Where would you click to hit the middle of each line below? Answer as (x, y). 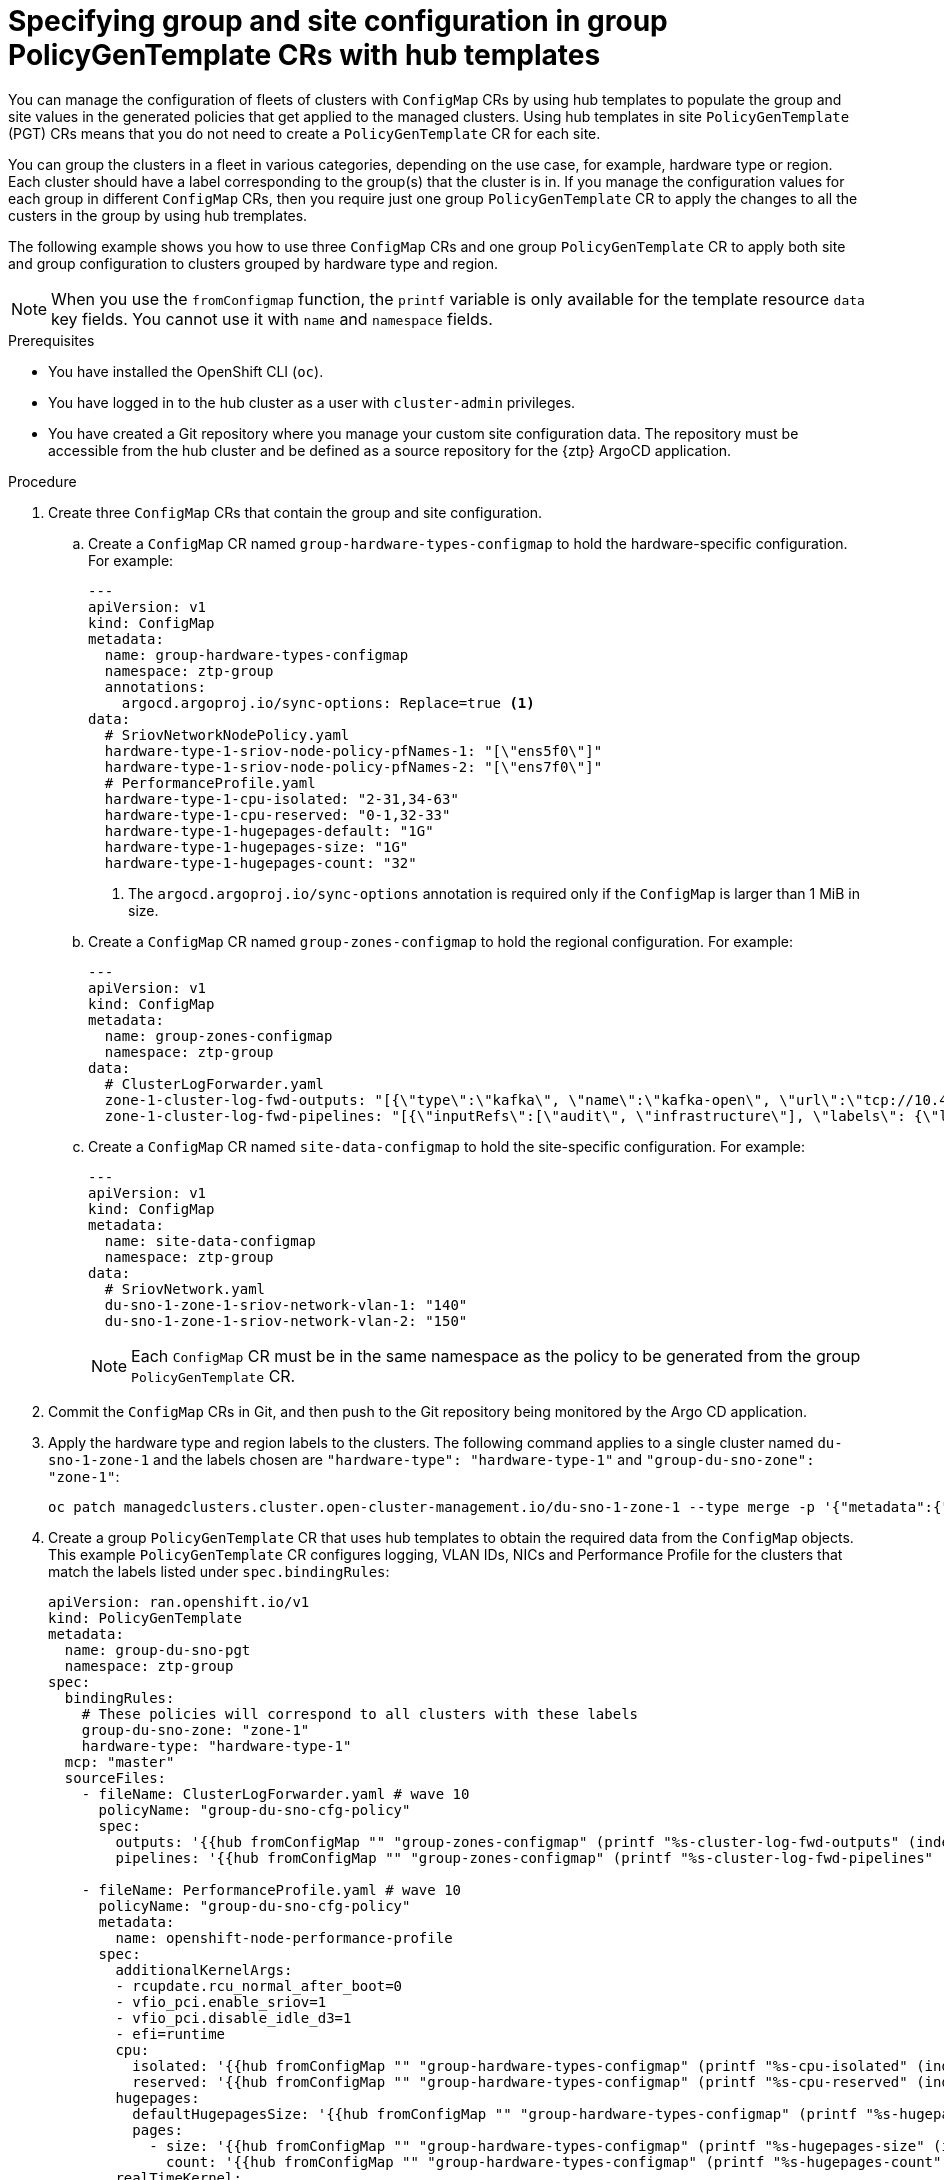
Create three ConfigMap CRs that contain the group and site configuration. (295, 512)
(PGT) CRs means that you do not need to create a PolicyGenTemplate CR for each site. (304, 133)
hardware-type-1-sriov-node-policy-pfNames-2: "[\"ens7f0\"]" (353, 766)
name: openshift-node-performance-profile (284, 1937)
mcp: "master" (119, 1761)
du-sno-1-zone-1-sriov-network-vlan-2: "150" (286, 1320)
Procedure (42, 481)
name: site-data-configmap (210, 1240)
